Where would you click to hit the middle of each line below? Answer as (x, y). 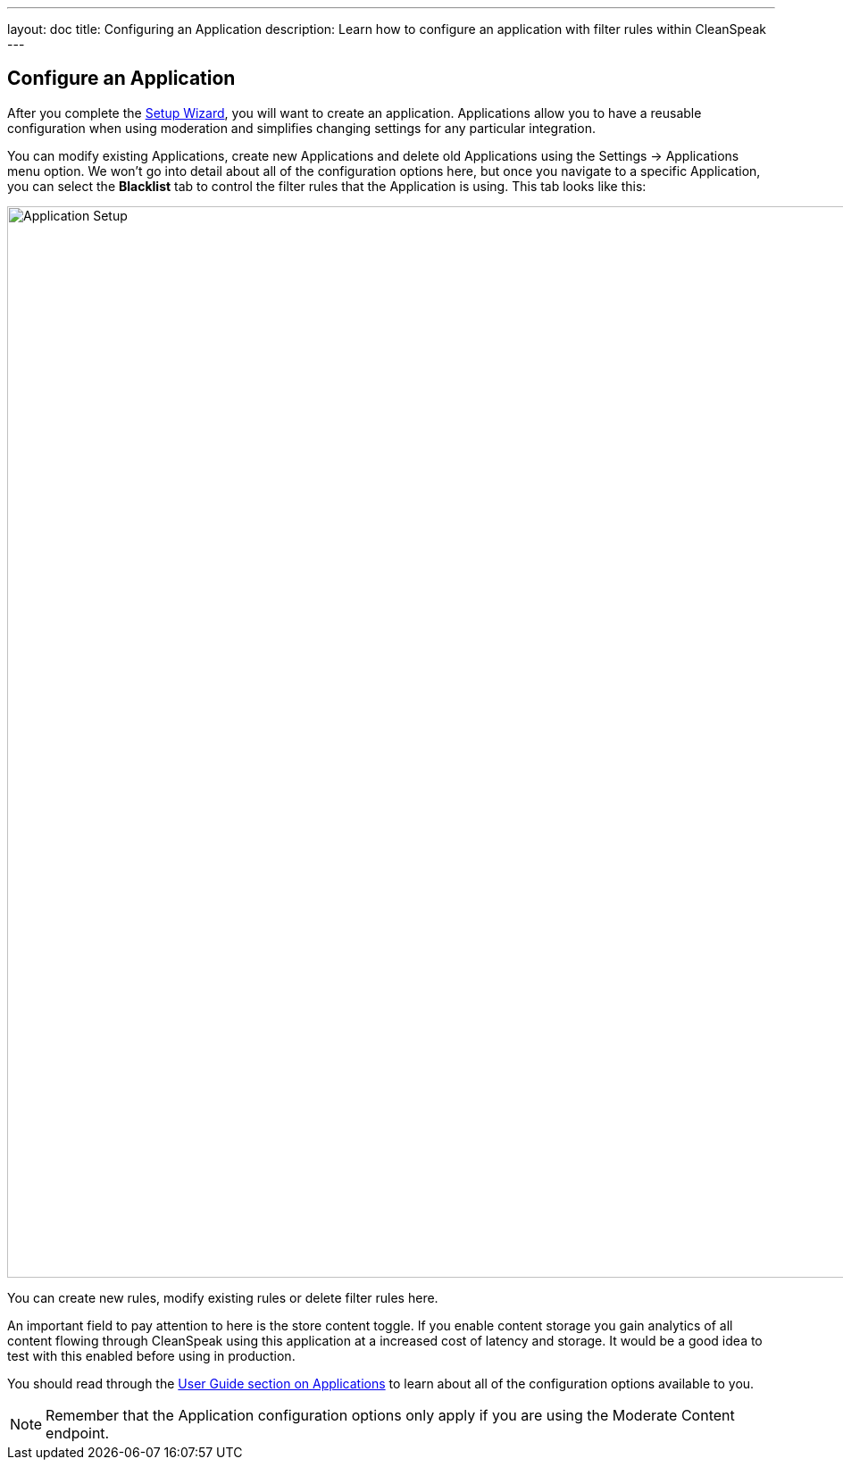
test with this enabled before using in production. (151, 1355)
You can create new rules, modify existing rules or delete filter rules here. (223, 1297)
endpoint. (78, 1433)
